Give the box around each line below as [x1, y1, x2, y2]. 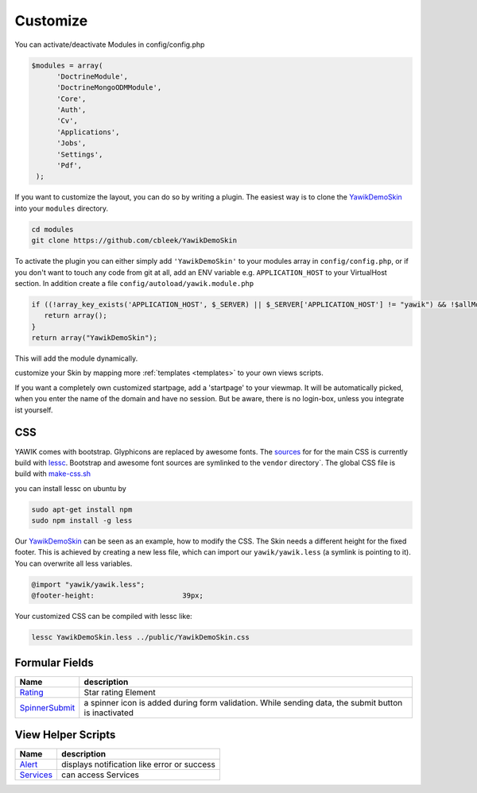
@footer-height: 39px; [31, 591, 204, 600]
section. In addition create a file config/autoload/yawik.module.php [14, 278, 254, 288]
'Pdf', [56, 161, 83, 170]
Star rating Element [83, 687, 156, 698]
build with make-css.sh [14, 469, 91, 478]
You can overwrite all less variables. [14, 559, 133, 568]
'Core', [56, 94, 87, 103]
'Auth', [56, 106, 87, 114]
